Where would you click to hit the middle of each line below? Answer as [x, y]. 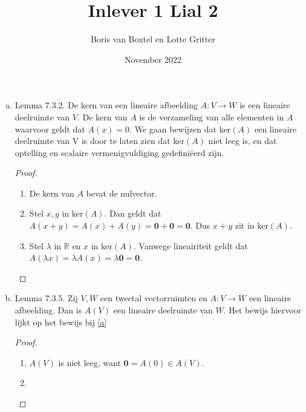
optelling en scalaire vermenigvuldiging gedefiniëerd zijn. [119, 152]
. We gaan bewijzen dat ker [180, 129]
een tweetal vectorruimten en [154, 298]
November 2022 [153, 59]
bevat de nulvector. [122, 193]
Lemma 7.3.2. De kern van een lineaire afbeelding [106, 105]
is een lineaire [265, 105]
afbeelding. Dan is [48, 310]
